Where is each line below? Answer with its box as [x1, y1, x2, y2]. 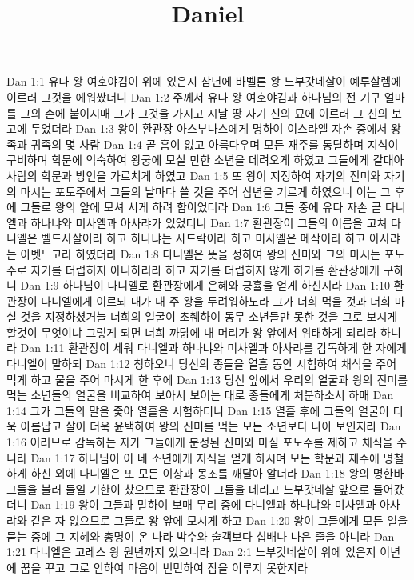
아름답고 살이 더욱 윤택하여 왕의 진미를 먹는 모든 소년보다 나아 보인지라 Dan [20, 418, 401, 434]
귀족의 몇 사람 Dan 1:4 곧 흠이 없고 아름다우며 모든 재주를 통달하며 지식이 [30, 135, 399, 152]
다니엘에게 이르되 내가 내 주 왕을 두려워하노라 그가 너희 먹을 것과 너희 [41, 292, 391, 309]
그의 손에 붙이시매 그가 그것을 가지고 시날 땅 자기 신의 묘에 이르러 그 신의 [20, 104, 388, 121]
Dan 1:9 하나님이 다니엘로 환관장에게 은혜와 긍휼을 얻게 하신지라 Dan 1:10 [20, 277, 390, 294]
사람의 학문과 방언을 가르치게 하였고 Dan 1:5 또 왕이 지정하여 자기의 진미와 [6, 166, 381, 183]
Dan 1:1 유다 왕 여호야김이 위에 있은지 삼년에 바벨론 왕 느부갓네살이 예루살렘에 [6, 73, 401, 90]
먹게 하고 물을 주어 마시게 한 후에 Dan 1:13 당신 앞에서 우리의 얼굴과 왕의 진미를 [6, 370, 408, 387]
